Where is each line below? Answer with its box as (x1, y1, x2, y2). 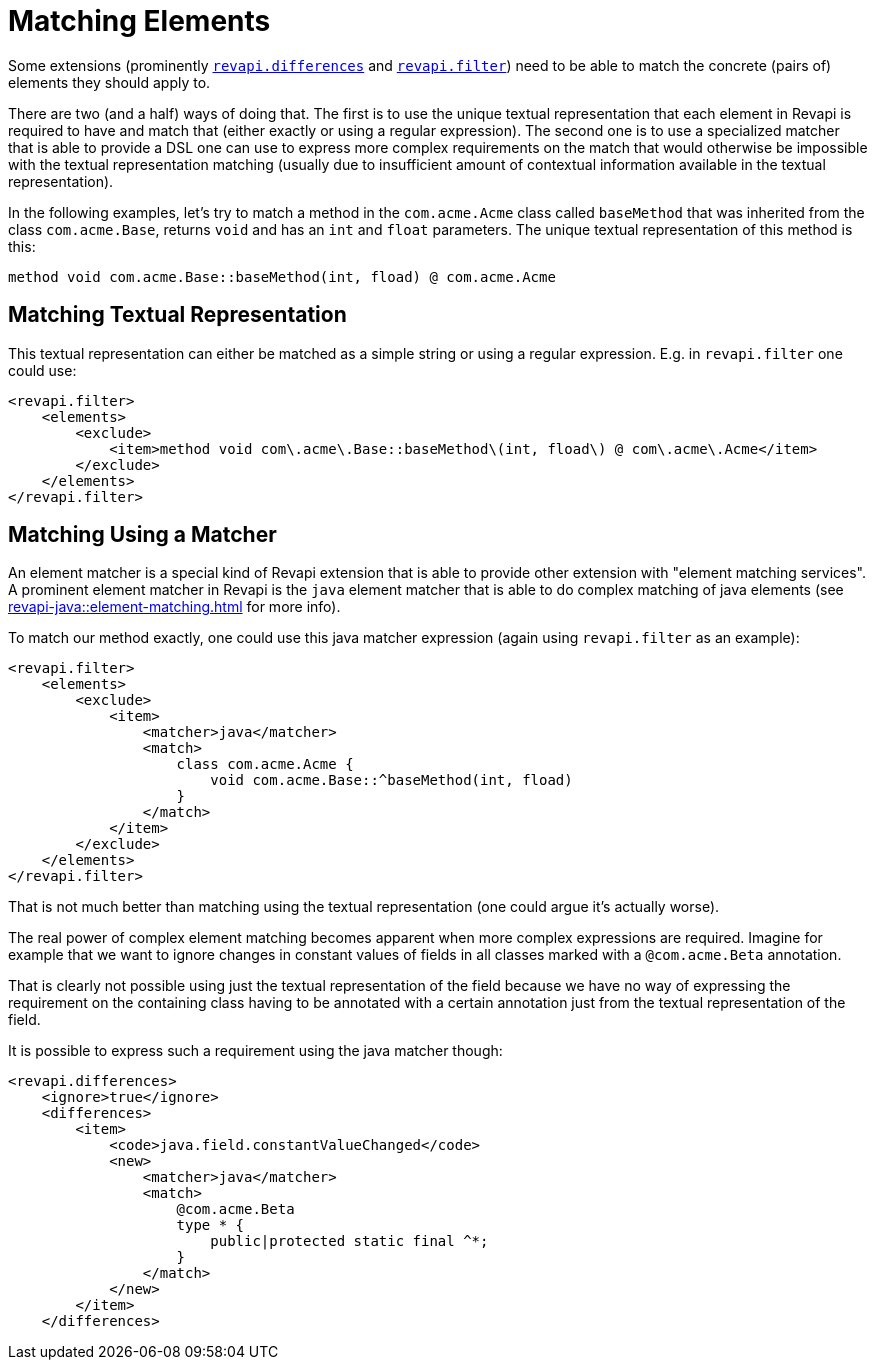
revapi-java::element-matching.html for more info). (8, 598, 341, 616)
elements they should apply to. (8, 73, 211, 91)
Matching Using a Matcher (8, 522, 277, 548)
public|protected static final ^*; (210, 1233, 489, 1250)
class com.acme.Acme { (176, 756, 354, 773)
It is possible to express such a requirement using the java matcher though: (8, 1042, 503, 1060)
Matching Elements (8, 4, 271, 38)
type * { (176, 1217, 245, 1234)
